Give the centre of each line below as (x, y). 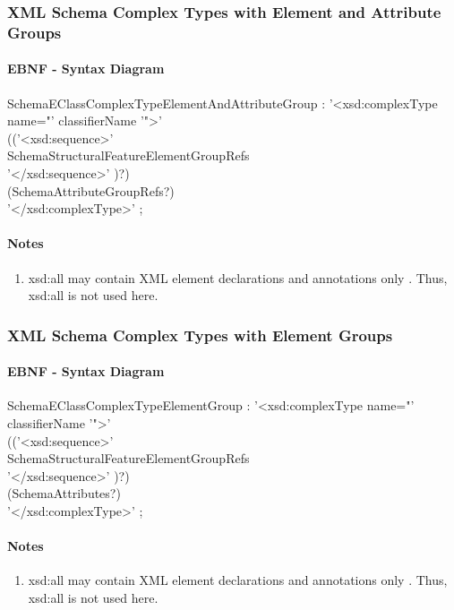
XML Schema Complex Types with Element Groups (200, 335)
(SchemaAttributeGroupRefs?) (91, 190)
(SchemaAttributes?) (64, 493)
